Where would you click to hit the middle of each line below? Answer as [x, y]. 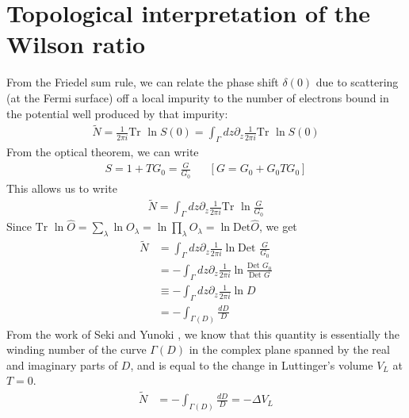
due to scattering [357, 82]
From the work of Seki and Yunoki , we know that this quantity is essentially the [203, 334]
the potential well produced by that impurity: [117, 113]
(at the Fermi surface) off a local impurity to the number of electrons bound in [198, 97]
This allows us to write [62, 188]
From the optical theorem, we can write [103, 152]
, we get [278, 226]
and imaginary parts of [62, 364]
